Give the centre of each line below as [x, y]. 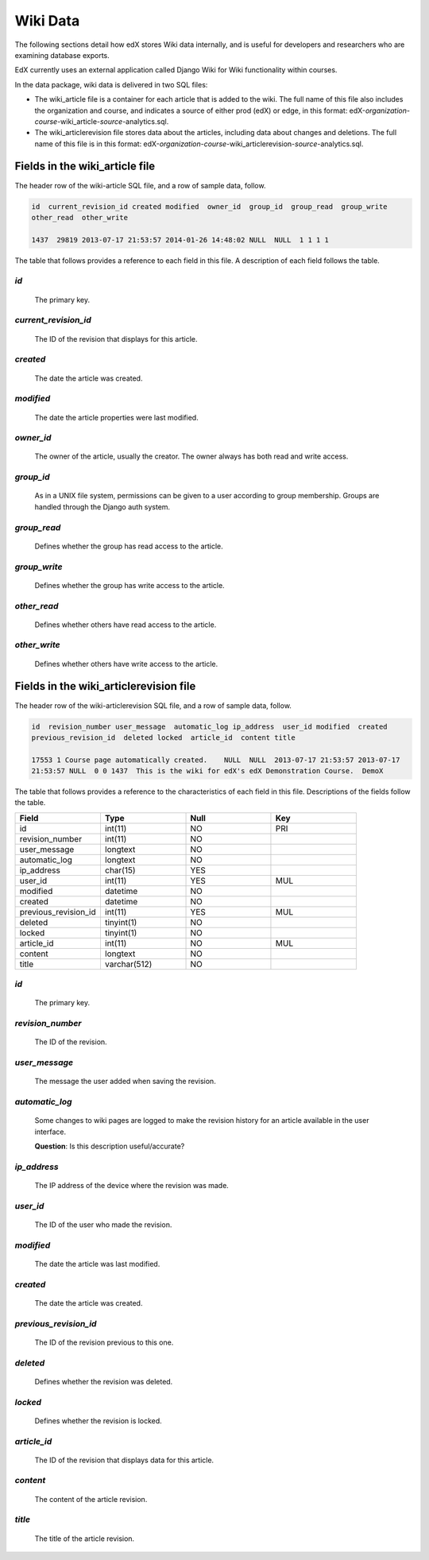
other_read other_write [80, 217]
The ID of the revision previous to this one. [104, 1342]
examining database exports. [62, 55]
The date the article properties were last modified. [116, 417]
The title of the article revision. [85, 1539]
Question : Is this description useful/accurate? [110, 1146]
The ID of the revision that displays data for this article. [124, 1460]
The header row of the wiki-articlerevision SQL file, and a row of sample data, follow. [153, 705]
